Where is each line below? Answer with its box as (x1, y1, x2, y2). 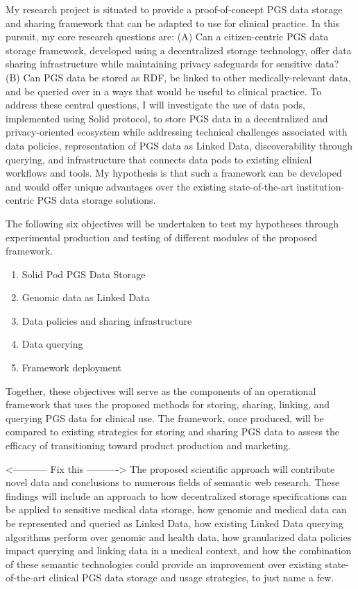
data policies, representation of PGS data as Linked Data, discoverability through (6, 138, 353, 152)
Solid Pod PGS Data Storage (22, 266, 146, 281)
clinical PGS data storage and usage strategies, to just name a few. (49, 570, 334, 585)
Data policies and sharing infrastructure (22, 313, 192, 328)
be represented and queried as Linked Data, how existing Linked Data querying (6, 516, 343, 530)
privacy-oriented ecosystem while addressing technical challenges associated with (6, 124, 348, 139)
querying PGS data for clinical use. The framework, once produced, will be (6, 410, 324, 425)
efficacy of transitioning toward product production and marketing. (6, 438, 291, 453)
